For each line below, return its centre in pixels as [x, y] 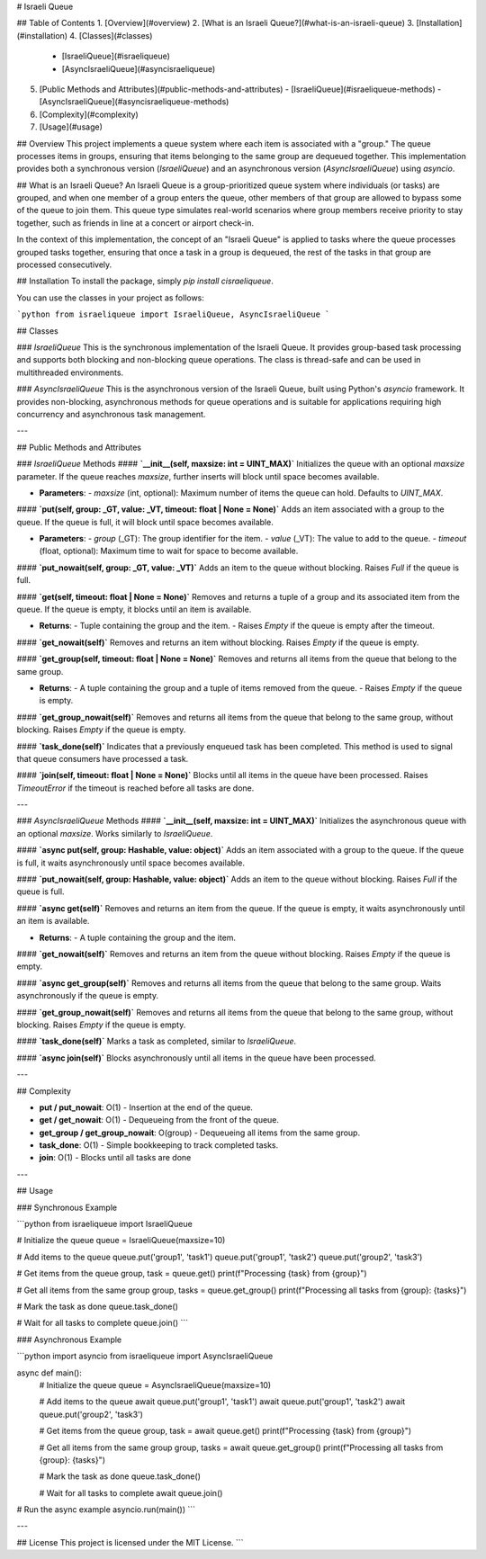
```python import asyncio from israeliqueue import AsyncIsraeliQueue [145, 1356]
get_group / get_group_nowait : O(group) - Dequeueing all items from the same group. [199, 1133]
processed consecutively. [64, 264]
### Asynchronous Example [69, 1339]
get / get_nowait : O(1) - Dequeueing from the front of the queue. [159, 1120]
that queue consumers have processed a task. [103, 758]
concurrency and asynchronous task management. [111, 414]
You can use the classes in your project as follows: [110, 298]
